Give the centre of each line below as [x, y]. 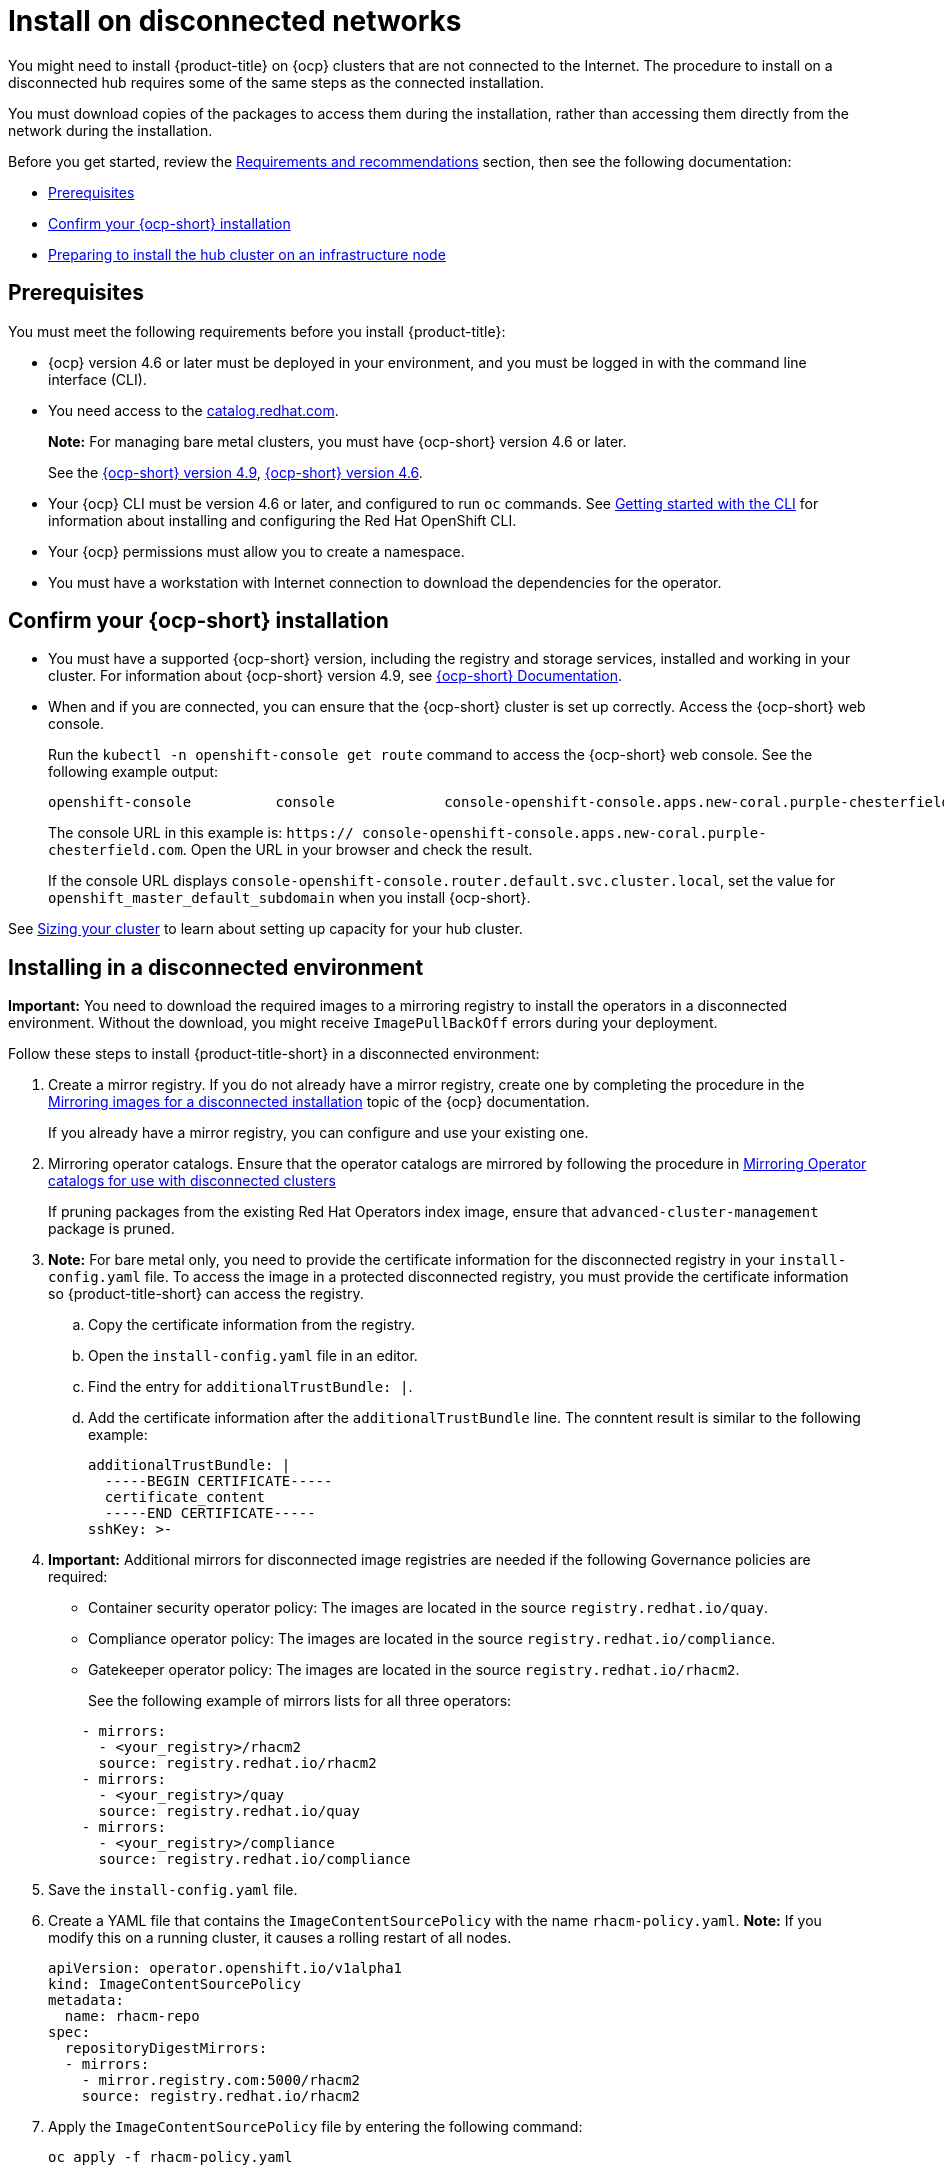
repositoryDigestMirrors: [166, 2048]
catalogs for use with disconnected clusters [192, 1181]
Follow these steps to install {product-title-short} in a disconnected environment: [274, 1054]
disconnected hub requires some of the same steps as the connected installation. [276, 82]
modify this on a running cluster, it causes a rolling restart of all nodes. [280, 1938]
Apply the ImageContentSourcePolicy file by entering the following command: [315, 2127]
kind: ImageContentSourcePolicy [174, 1984]
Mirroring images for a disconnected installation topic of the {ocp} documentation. [319, 1102]
